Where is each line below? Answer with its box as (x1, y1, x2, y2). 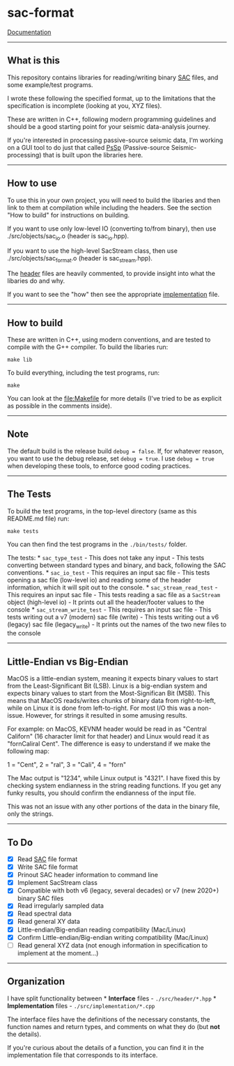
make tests (7, 527, 39, 534)
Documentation (7, 28, 52, 36)
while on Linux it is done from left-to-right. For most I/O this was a (7, 704, 196, 712)
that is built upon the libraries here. (42, 150, 143, 159)
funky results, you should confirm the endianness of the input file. (7, 789, 196, 797)
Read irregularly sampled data (17, 902, 104, 910)
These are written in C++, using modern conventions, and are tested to (7, 335, 211, 343)
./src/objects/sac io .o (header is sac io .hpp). (7, 231, 130, 242)
